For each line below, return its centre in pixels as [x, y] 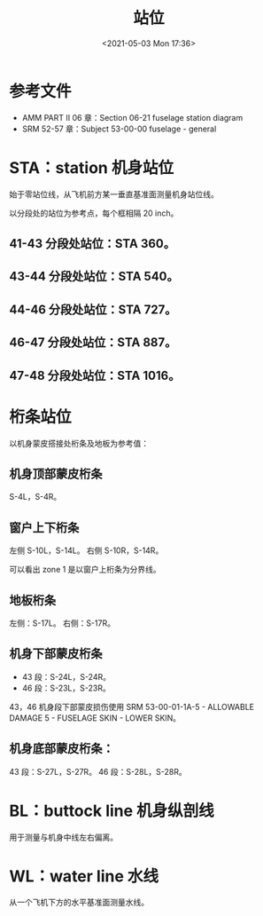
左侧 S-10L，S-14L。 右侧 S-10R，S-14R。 [86, 550]
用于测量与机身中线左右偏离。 [63, 837]
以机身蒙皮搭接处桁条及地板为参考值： [79, 443]
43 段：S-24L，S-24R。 [66, 676]
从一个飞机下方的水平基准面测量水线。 [79, 903]
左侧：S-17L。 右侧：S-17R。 [62, 623]
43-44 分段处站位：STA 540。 [94, 276]
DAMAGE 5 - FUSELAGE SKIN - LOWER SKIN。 [95, 718]
